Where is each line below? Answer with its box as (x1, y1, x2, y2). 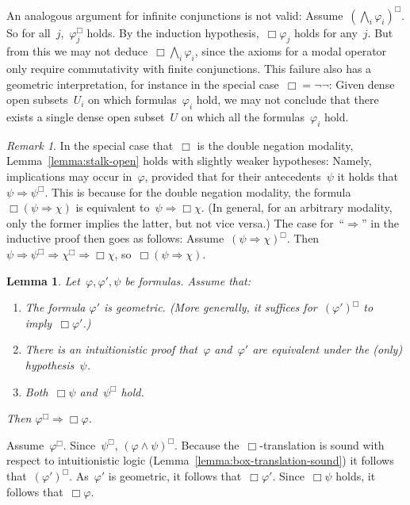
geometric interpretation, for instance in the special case (6, 75, 279, 92)
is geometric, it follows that (108, 467, 242, 484)
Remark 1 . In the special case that (6, 136, 174, 153)
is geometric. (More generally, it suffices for (104, 299, 317, 316)
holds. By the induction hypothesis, (86, 24, 259, 40)
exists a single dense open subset (6, 109, 165, 125)
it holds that (337, 168, 398, 185)
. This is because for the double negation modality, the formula (44, 183, 351, 200)
